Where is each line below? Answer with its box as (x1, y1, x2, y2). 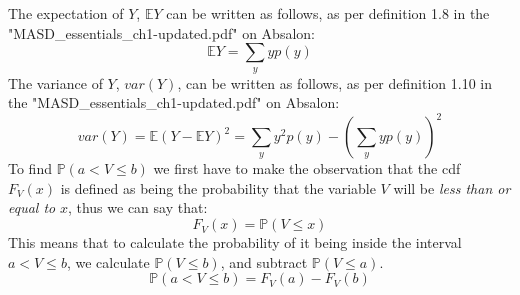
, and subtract (220, 251, 308, 272)
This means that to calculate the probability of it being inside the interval (8, 232, 462, 253)
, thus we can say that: (67, 197, 208, 218)
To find (8, 158, 52, 179)
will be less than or (393, 177, 511, 198)
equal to (8, 197, 56, 218)
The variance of (8, 72, 103, 93)
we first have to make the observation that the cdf (153, 158, 461, 179)
